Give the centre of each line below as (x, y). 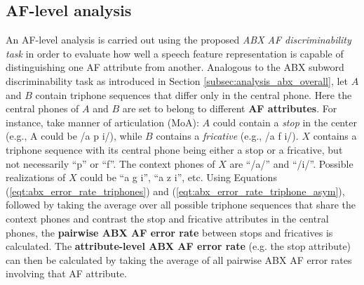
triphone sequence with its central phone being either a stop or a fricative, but (174, 149)
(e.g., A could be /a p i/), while (74, 136)
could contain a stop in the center (285, 122)
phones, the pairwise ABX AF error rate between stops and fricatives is (169, 232)
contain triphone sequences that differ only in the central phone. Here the (194, 94)
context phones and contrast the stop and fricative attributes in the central (167, 218)
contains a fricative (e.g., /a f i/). (227, 136)
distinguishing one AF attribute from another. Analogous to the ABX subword (175, 67)
